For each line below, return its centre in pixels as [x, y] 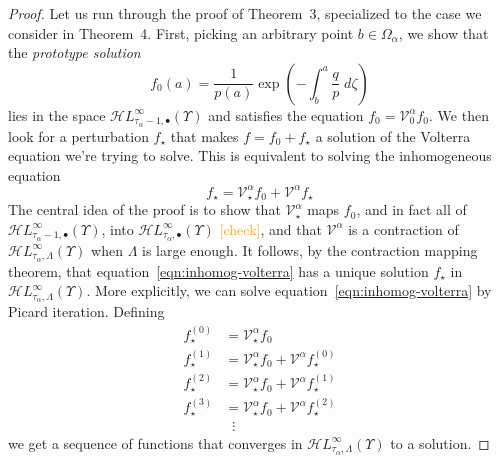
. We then [459, 114]
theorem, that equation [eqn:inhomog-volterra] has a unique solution [218, 270]
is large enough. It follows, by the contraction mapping [310, 249]
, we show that [443, 32]
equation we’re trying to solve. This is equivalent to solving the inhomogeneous [250, 155]
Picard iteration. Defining [86, 311]
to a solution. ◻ [440, 442]
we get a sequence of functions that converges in [155, 442]
